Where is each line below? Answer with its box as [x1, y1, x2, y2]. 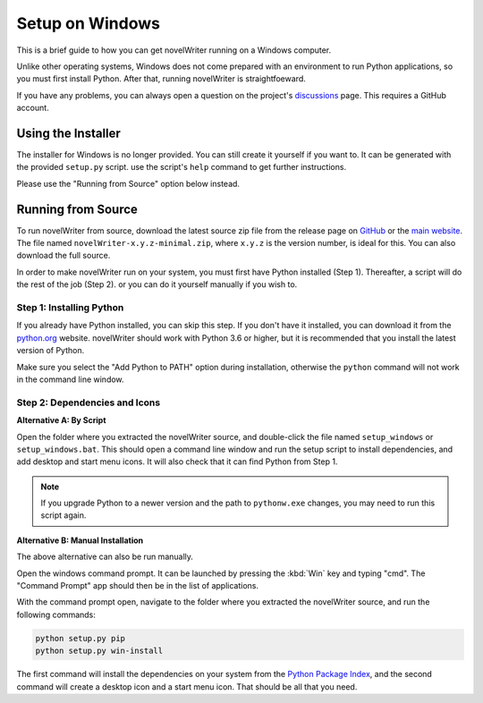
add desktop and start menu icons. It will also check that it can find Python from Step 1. [16, 456, 338, 467]
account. [16, 103, 49, 114]
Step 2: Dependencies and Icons [16, 396, 161, 409]
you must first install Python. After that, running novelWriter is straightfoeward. [16, 73, 306, 84]
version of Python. [16, 345, 85, 356]
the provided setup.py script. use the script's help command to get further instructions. [16, 162, 347, 173]
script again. [40, 510, 87, 521]
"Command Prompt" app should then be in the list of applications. [16, 580, 259, 591]
